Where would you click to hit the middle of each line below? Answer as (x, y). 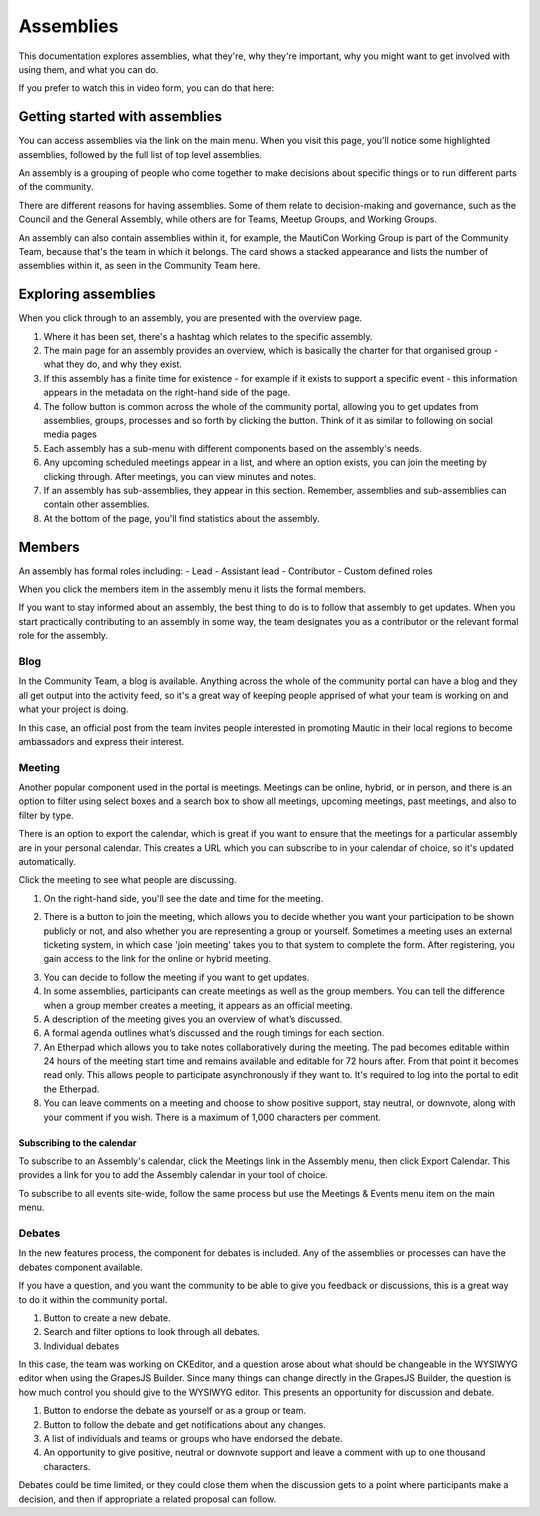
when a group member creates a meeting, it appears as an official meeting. (198, 1005)
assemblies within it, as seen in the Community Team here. (139, 266)
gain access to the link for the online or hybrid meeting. (157, 959)
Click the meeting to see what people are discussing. (127, 880)
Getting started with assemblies (120, 116)
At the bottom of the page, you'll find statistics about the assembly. (181, 518)
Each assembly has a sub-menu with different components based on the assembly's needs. (232, 448)
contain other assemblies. (96, 504)
